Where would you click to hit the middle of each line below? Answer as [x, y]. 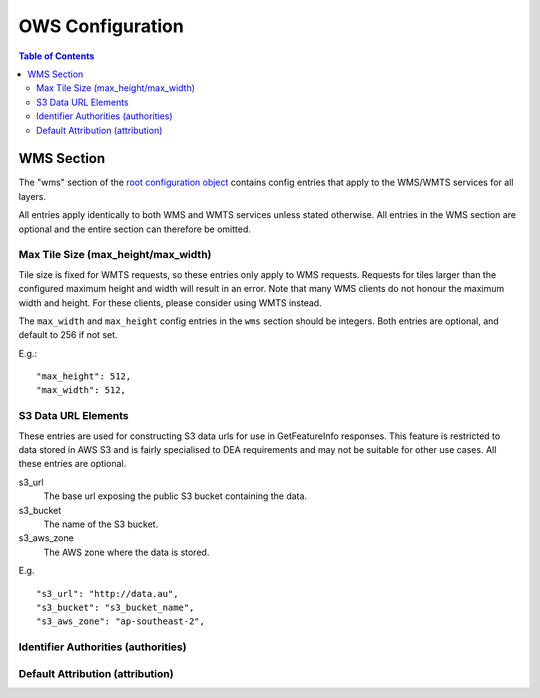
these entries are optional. [72, 464]
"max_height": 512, [84, 376]
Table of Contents [56, 56]
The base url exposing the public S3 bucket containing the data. [175, 496]
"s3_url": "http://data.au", [107, 593]
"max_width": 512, [81, 390]
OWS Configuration [101, 26]
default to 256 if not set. [68, 335]
